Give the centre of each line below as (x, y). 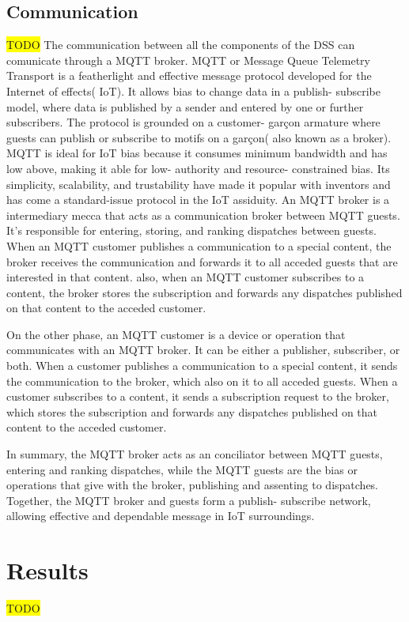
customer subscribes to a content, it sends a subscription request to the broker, (198, 396)
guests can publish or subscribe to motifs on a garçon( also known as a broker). (199, 137)
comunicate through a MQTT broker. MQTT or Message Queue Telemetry (188, 60)
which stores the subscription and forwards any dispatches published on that (192, 411)
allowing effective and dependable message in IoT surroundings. (161, 516)
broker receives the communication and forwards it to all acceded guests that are (202, 261)
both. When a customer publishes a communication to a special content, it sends (202, 366)
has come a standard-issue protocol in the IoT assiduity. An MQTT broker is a (198, 200)
